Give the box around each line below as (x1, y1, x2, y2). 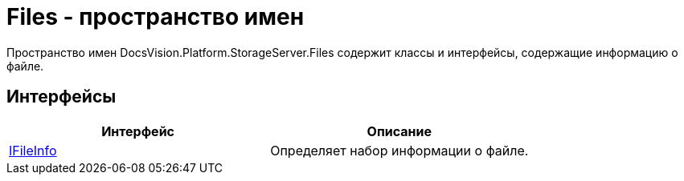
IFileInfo (9, 142, 57, 159)
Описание (367, 123, 432, 139)
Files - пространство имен (6, 3, 305, 30)
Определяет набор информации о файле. (270, 142, 529, 159)
